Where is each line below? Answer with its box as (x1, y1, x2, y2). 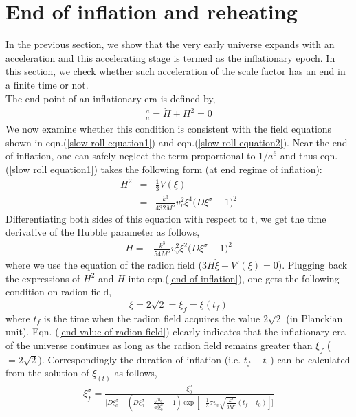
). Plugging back (278, 258, 348, 272)
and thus (280, 148, 318, 163)
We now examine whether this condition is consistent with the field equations (5, 122, 332, 136)
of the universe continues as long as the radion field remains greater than (5, 337, 313, 352)
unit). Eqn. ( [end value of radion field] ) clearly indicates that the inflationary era (5, 324, 346, 339)
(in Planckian (286, 311, 343, 325)
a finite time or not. (5, 77, 89, 91)
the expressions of (5, 271, 80, 285)
